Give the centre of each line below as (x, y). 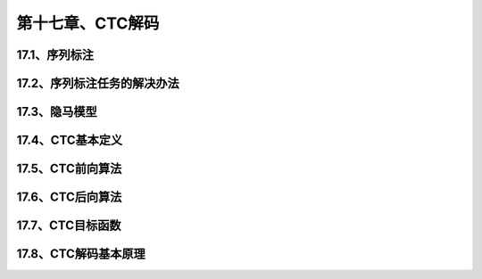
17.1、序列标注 (55, 55)
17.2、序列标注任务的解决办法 (98, 83)
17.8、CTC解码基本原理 (81, 254)
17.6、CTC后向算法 (69, 197)
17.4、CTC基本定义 (70, 140)
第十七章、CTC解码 (88, 23)
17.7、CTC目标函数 (69, 226)
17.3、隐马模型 (57, 112)
